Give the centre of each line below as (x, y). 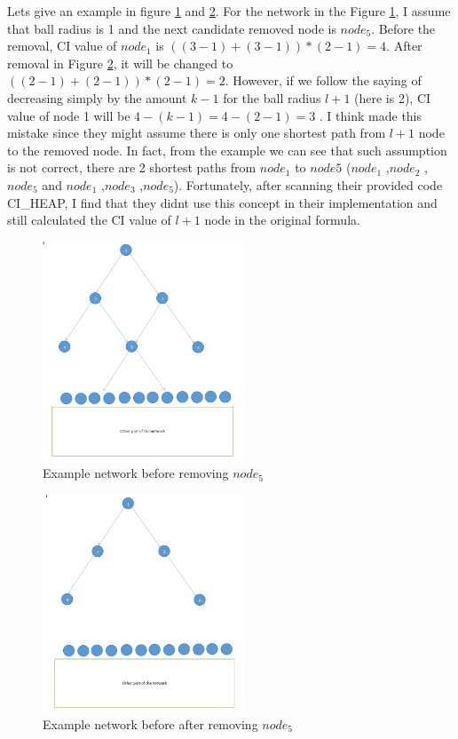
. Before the (403, 28)
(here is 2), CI (393, 97)
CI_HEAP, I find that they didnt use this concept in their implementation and (222, 202)
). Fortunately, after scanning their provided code (308, 184)
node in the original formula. (282, 220)
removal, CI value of (62, 46)
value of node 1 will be (69, 115)
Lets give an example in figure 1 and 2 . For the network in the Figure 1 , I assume (229, 11)
